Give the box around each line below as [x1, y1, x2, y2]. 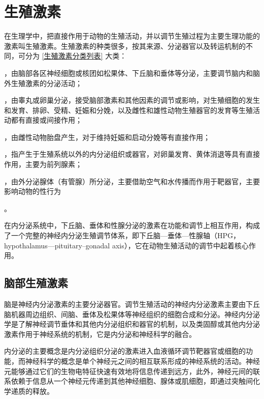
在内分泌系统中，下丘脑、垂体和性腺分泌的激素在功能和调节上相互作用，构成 [4, 220, 260, 231]
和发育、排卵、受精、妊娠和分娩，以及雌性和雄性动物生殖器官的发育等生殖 [4, 104, 253, 115]
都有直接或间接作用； [11, 115, 82, 125]
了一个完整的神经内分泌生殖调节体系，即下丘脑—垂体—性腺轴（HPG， [4, 230, 241, 241]
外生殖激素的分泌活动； [4, 77, 82, 88]
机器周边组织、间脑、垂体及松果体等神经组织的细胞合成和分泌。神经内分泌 [11, 308, 260, 319]
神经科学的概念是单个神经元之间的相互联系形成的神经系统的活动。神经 [25, 355, 260, 366]
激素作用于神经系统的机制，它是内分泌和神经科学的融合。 [4, 328, 196, 339]
